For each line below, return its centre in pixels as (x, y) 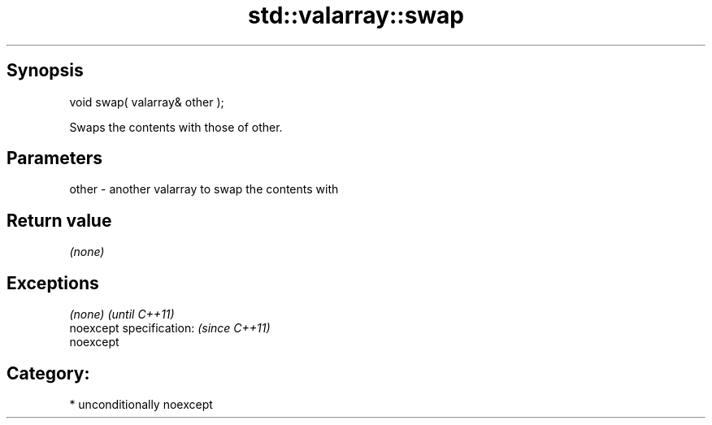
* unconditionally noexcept (141, 404)
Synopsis (45, 71)
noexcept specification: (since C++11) (170, 328)
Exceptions (53, 283)
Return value (59, 220)
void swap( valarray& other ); (147, 102)
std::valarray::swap (356, 15)
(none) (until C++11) (122, 314)
